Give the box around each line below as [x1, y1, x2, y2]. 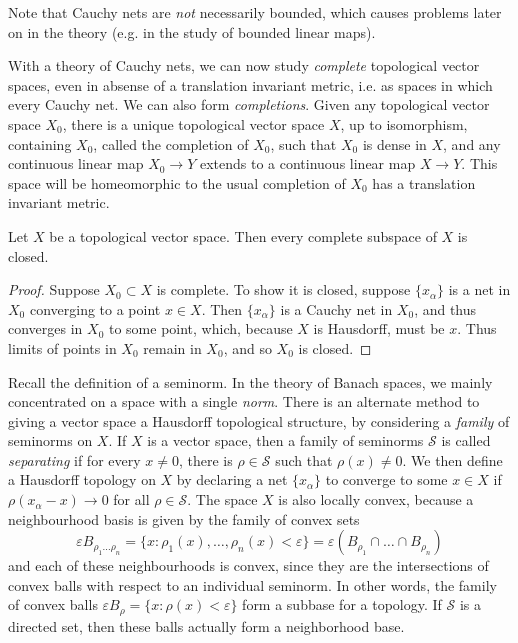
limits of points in [8, 337, 117, 358]
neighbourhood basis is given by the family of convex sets [8, 508, 360, 529]
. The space [187, 489, 258, 510]
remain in [143, 337, 202, 358]
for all [113, 489, 150, 510]
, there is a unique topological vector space [62, 113, 325, 134]
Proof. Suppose [8, 279, 100, 300]
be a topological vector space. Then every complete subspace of [49, 225, 437, 246]
